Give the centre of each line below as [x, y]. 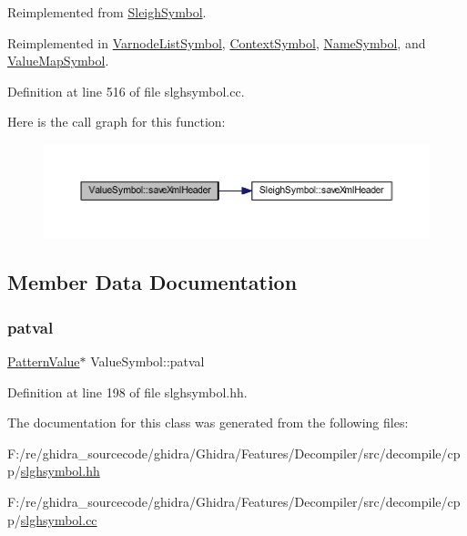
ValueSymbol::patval [147, 361]
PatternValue [44, 361]
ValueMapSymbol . [58, 61]
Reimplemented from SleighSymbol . [107, 12]
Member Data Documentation [152, 282]
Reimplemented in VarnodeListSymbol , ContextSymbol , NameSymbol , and [217, 42]
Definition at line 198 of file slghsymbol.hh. [127, 392]
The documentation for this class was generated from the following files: [208, 423]
